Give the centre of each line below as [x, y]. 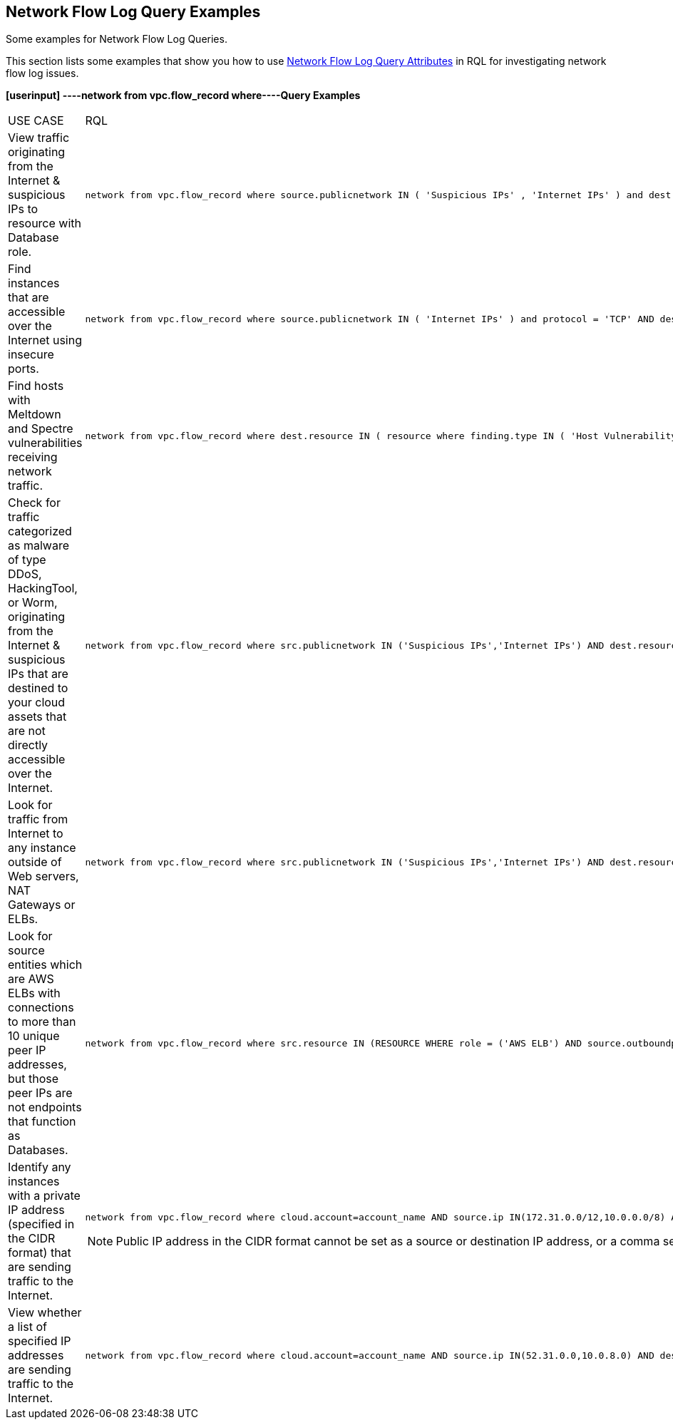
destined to [38, 688]
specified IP [40, 1341]
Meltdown [35, 415]
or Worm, [33, 603]
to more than [42, 1022]
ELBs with [34, 993]
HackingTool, [43, 588]
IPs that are [38, 674]
